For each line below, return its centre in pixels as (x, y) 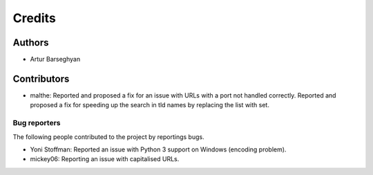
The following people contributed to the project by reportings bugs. (108, 137)
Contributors (41, 79)
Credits (35, 18)
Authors (31, 43)
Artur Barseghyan (55, 59)
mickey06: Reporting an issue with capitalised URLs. (105, 159)
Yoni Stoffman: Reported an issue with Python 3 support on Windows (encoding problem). (158, 149)
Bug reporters (37, 123)
